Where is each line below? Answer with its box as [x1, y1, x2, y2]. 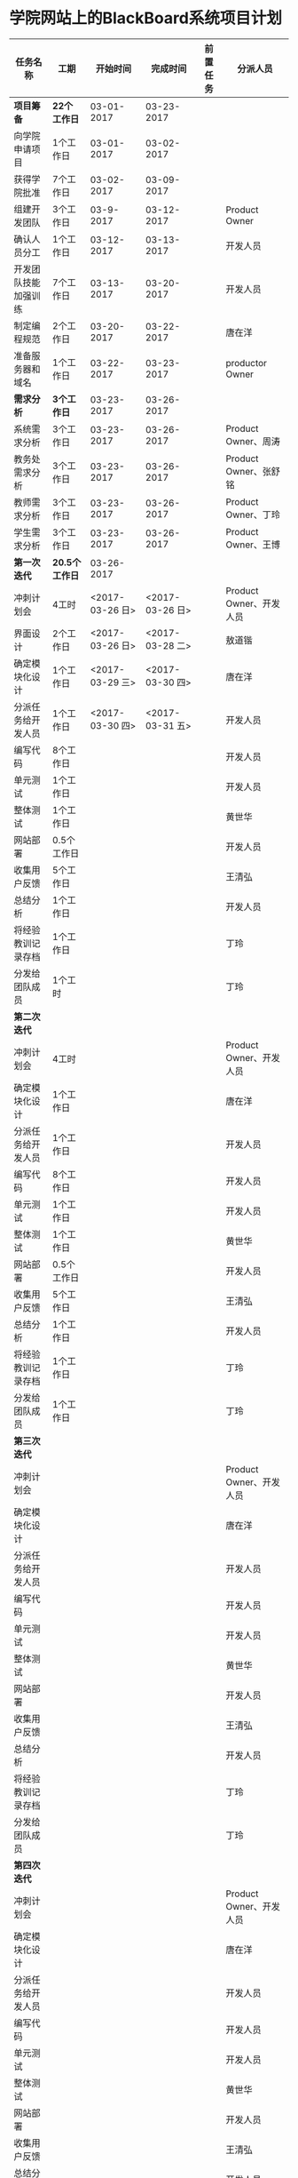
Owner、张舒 [225, 465, 281, 477]
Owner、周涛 [225, 435, 281, 447]
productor [225, 356, 268, 369]
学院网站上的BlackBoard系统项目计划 [9, 8, 282, 28]
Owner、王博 [225, 539, 281, 551]
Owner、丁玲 [225, 508, 281, 521]
